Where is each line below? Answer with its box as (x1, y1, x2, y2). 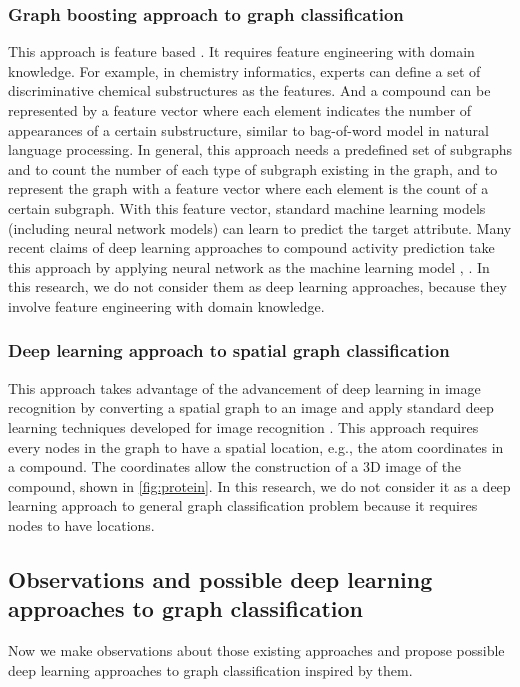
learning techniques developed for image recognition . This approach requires (8, 416, 479, 437)
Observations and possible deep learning (8, 563, 433, 594)
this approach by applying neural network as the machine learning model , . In (8, 256, 490, 277)
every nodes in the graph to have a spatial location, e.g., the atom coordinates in (8, 436, 504, 457)
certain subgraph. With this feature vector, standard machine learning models (8, 197, 486, 218)
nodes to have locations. (8, 514, 155, 535)
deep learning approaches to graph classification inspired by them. (8, 659, 413, 680)
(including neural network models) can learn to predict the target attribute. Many (8, 217, 512, 238)
